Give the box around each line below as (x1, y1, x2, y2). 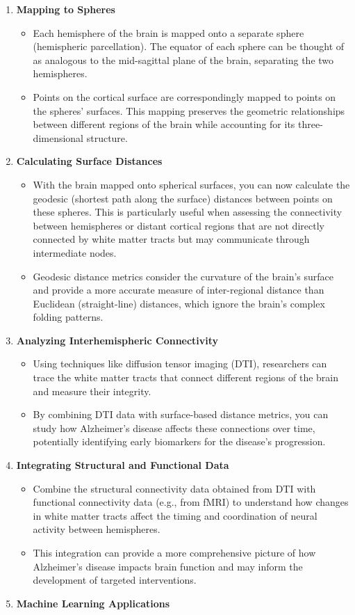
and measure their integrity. (33, 383, 151, 398)
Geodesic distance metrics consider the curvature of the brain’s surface (33, 269, 334, 283)
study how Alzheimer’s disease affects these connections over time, (33, 420, 315, 435)
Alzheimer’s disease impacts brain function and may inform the (33, 559, 303, 573)
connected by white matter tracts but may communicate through (33, 232, 310, 246)
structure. (86, 130, 128, 145)
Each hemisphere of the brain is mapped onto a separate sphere (33, 25, 304, 40)
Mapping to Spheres (16, 2, 115, 16)
